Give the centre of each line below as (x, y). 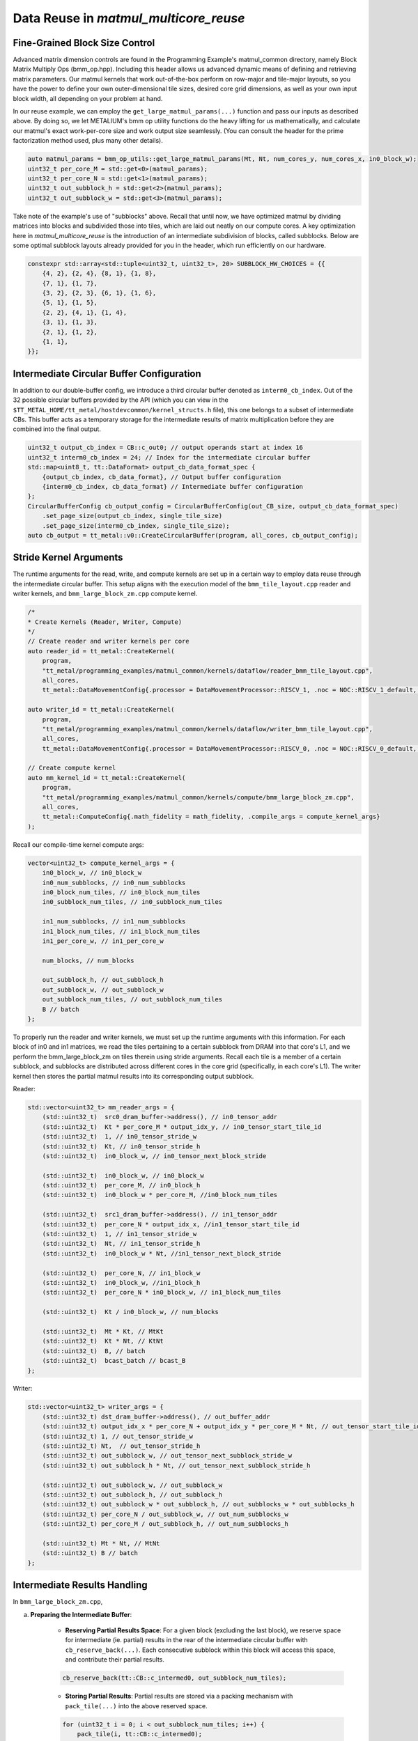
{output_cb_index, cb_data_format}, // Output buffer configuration (162, 477)
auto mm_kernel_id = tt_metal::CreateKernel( (107, 778)
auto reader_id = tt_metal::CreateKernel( (101, 651)
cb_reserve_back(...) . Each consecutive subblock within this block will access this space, (200, 1650)
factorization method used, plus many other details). (88, 141)
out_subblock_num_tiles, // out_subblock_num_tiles (132, 1000)
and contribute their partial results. (115, 1660)
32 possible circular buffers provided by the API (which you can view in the (121, 400)
